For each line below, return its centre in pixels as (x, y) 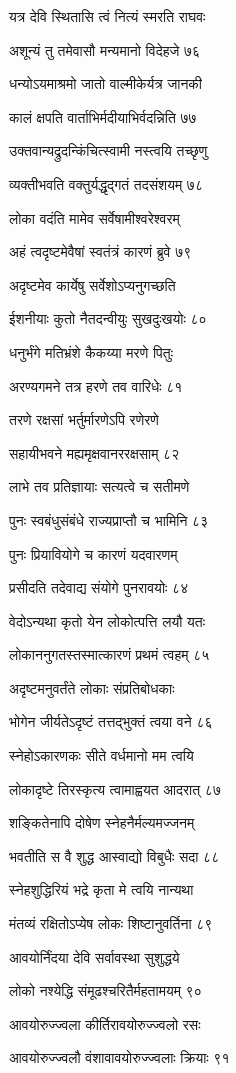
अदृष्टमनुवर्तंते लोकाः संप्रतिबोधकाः (92, 687)
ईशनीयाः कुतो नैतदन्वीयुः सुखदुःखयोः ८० (108, 318)
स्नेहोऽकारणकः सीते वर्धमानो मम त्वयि (101, 755)
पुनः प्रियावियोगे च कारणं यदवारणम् (93, 553)
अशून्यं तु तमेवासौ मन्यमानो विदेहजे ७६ (105, 49)
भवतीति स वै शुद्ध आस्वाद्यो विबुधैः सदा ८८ (114, 855)
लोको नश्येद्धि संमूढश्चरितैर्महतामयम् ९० (105, 990)
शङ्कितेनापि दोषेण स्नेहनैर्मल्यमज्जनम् (102, 822)
